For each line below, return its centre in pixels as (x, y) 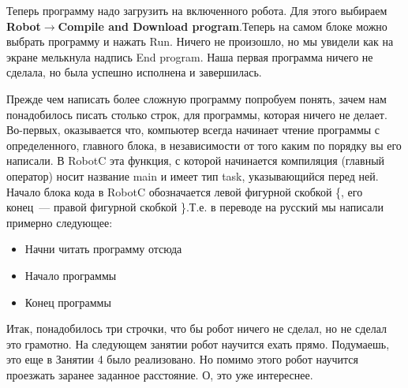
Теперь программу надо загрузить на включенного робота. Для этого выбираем (197, 10)
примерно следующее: (60, 222)
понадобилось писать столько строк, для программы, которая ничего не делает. (197, 114)
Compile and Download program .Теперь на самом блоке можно (223, 26)
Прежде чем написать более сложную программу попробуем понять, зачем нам (197, 98)
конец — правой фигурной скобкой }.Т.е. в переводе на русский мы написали (195, 207)
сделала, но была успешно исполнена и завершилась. (134, 72)
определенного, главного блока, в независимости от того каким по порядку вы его (204, 145)
